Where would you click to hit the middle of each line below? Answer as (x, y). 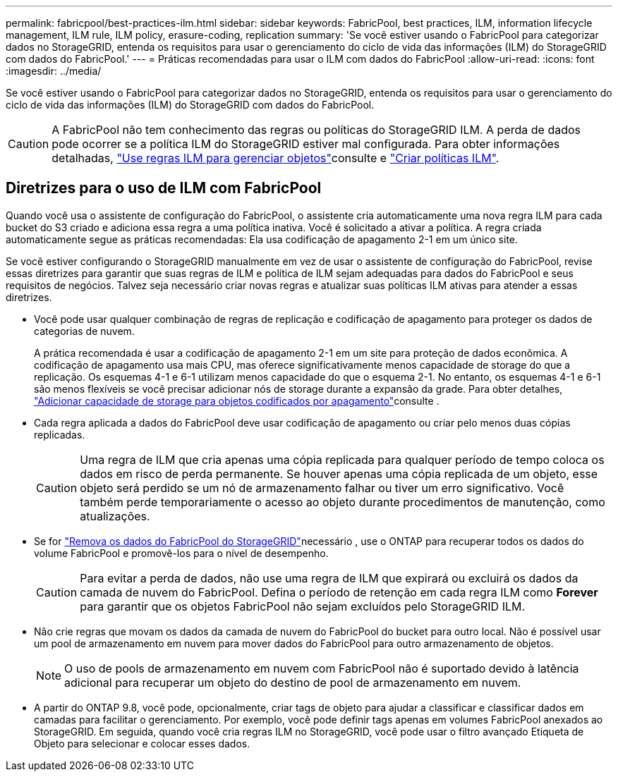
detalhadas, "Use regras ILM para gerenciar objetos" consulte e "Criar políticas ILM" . (275, 158)
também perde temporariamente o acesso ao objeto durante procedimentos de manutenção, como (343, 502)
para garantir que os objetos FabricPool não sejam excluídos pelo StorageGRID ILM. (303, 606)
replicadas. (60, 434)
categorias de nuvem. (84, 331)
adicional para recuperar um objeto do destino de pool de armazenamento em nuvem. (293, 682)
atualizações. (115, 516)
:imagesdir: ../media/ (54, 71)
